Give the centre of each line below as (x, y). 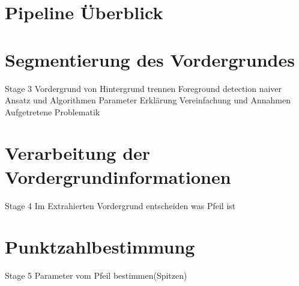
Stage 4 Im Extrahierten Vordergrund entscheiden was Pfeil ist (120, 205)
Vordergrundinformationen (118, 176)
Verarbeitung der (78, 153)
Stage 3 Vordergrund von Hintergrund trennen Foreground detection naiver (143, 88)
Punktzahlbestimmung (100, 247)
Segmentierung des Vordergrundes (150, 59)
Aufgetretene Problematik (53, 111)
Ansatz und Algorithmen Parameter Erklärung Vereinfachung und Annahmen (148, 100)
